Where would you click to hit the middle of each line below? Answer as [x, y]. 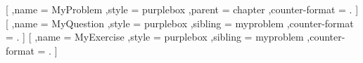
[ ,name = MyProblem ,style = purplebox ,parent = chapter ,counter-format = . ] [182, 9]
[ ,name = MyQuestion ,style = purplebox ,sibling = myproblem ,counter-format [180, 23]
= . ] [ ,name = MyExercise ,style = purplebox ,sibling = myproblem [155, 37]
